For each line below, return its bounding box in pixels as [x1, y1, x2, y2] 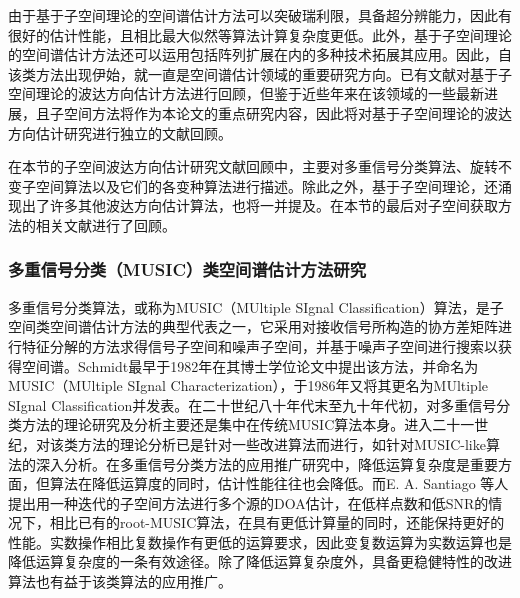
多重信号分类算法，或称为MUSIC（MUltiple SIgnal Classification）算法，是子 [8, 296, 504, 317]
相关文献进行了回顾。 [35, 214, 176, 235]
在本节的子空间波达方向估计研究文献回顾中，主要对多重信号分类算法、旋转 [8, 156, 498, 177]
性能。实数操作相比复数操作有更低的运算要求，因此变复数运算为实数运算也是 [8, 531, 512, 552]
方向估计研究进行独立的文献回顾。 [8, 122, 232, 143]
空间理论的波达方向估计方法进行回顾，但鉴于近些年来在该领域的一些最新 [8, 83, 484, 104]
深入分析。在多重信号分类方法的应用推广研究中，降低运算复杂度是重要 [35, 453, 498, 474]
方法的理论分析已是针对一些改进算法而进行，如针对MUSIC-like [77, 433, 486, 454]
